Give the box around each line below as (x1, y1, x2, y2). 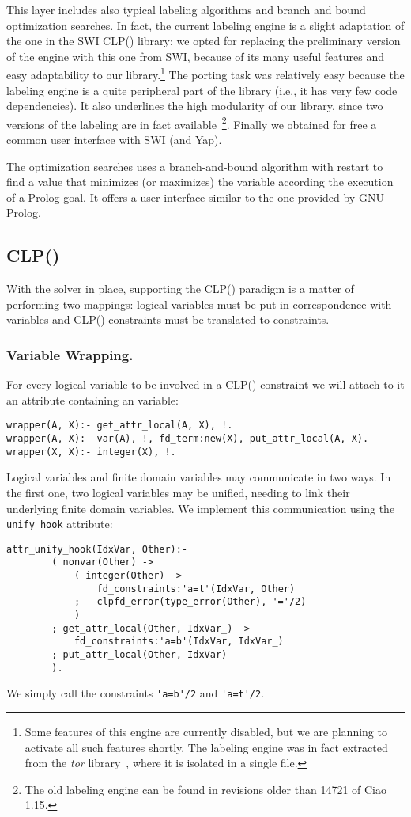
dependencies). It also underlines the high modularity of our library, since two (6, 97, 383, 114)
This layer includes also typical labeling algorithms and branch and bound (6, 2, 366, 17)
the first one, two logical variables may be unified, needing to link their (6, 484, 350, 500)
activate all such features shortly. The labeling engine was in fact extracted (25, 739, 388, 755)
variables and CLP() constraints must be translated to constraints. (6, 311, 330, 328)
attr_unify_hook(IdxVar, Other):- (6, 543, 188, 555)
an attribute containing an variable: (6, 391, 179, 408)
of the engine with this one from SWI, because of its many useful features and (6, 47, 385, 64)
